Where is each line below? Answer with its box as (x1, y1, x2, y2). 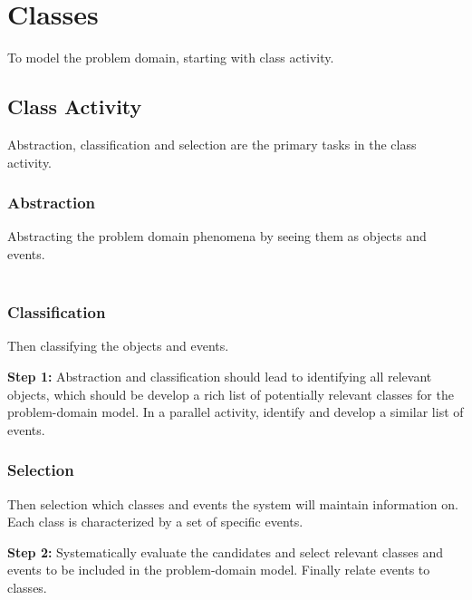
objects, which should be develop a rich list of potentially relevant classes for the (7, 384, 454, 403)
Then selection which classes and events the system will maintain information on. (7, 494, 458, 513)
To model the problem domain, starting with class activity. (7, 48, 334, 67)
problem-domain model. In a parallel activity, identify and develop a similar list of (7, 402, 464, 421)
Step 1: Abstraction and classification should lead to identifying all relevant (7, 366, 432, 385)
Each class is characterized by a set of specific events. (7, 512, 303, 531)
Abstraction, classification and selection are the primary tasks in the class (7, 134, 417, 153)
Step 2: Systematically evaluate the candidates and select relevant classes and (7, 542, 444, 561)
